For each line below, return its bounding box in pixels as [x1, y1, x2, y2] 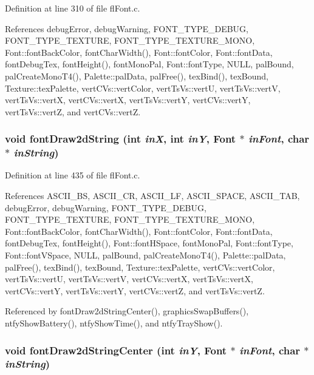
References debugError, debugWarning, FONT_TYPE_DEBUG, [5, 22, 248, 35]
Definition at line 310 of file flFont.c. [5, 2, 140, 14]
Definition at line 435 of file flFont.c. [5, 169, 140, 181]
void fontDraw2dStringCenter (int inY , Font [5, 342, 227, 357]
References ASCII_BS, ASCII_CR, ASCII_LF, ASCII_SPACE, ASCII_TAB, [5, 189, 300, 202]
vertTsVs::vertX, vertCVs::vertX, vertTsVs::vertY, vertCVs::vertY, [5, 93, 251, 106]
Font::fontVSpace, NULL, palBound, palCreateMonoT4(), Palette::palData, [5, 249, 286, 262]
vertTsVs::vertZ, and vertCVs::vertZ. [5, 105, 141, 118]
